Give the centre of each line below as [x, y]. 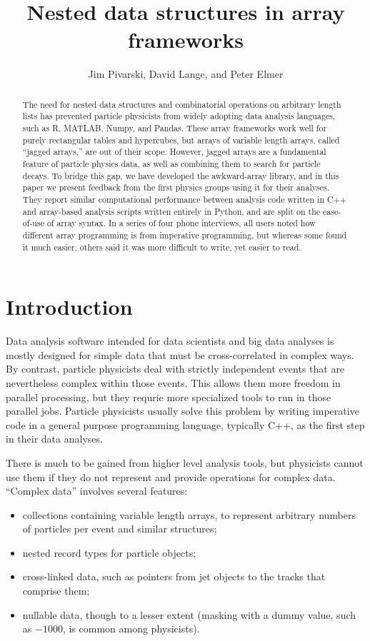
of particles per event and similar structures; [120, 529]
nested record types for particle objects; [109, 552]
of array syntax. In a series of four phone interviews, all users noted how [181, 223]
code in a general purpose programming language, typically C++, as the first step [185, 424]
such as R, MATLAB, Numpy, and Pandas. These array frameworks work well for [175, 128]
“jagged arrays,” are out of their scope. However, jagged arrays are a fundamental [174, 152]
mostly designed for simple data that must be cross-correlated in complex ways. [180, 354]
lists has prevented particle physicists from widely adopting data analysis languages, [179, 116]
